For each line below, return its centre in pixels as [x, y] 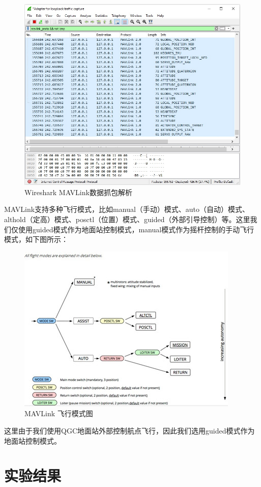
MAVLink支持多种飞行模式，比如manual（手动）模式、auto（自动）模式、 [127, 209]
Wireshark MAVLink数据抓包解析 [78, 192]
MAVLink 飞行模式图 [59, 413]
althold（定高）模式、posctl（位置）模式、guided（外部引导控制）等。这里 [127, 219]
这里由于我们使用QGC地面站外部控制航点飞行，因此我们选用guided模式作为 [129, 430]
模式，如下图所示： [36, 239]
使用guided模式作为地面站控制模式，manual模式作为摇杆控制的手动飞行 [136, 229]
